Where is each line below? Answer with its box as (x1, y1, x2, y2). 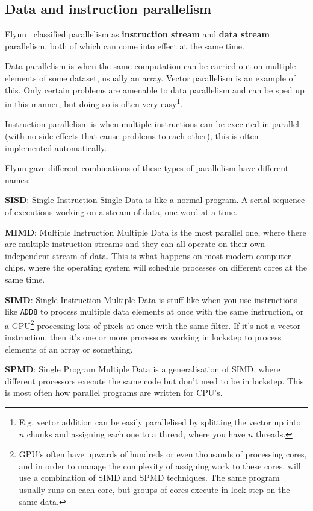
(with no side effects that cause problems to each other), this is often (5, 130, 259, 142)
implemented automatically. (5, 141, 107, 154)
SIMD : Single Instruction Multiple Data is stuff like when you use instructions (5, 293, 297, 306)
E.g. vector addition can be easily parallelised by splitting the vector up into (19, 416, 301, 428)
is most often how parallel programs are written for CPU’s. (5, 386, 223, 399)
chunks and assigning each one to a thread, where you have (26, 427, 246, 440)
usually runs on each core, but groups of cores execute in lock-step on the (19, 483, 290, 495)
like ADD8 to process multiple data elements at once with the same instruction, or (5, 305, 304, 318)
